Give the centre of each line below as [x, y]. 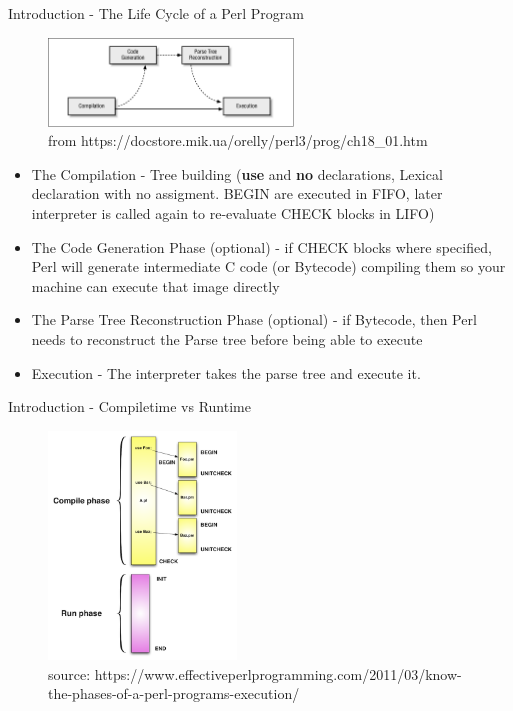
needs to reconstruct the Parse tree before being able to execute [227, 339]
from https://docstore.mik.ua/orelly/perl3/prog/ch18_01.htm [238, 140]
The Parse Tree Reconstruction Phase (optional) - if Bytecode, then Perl [254, 319]
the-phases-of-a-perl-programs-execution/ [174, 693]
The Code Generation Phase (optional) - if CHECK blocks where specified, [261, 246]
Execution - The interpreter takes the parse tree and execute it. [226, 372]
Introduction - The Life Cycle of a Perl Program [156, 13]
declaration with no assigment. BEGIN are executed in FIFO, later [237, 193]
